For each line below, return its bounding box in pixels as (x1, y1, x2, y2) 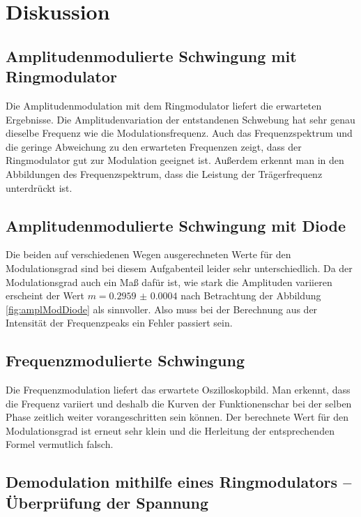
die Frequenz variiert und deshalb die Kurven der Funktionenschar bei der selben (6, 396, 352, 410)
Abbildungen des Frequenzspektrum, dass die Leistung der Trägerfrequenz (6, 166, 323, 181)
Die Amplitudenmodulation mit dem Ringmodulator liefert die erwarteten (6, 98, 322, 112)
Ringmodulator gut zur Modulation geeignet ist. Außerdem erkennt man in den (6, 153, 344, 167)
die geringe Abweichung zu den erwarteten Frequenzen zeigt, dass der (6, 139, 302, 153)
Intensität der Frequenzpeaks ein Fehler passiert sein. (6, 315, 233, 330)
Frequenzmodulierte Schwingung (6, 350, 245, 371)
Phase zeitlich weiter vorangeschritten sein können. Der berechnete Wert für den (6, 410, 349, 424)
